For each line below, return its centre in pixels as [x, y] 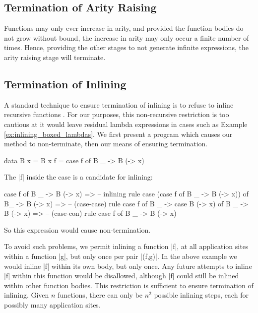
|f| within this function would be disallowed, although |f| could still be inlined [122, 276]
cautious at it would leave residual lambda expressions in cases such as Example [126, 124]
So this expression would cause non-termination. [77, 229]
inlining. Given [27, 295]
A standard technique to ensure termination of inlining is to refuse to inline [119, 104]
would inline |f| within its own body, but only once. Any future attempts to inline [128, 266]
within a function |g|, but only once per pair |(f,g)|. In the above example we [121, 256]
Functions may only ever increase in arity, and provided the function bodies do [124, 28]
